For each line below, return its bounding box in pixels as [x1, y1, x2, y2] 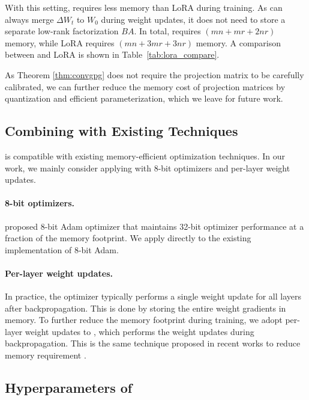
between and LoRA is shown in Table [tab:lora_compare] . [5, 48, 220, 61]
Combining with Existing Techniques [5, 122, 238, 140]
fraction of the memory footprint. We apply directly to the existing [5, 232, 251, 244]
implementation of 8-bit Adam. [5, 243, 119, 256]
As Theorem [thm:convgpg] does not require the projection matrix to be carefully [5, 68, 304, 81]
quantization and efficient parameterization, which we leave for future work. [5, 92, 283, 105]
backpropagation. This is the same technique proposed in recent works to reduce [5, 337, 301, 349]
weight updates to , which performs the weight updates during [25, 325, 254, 337]
